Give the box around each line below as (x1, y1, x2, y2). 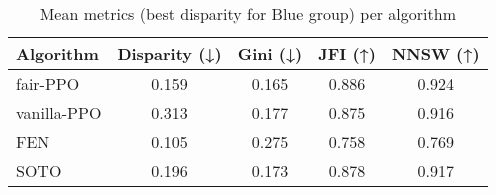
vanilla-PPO (16, 101, 102, 124)
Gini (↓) (237, 42, 303, 65)
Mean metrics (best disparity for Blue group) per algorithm (39, 2, 456, 25)
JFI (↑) (318, 42, 376, 65)
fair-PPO (16, 72, 80, 95)
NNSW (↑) (391, 42, 480, 65)
